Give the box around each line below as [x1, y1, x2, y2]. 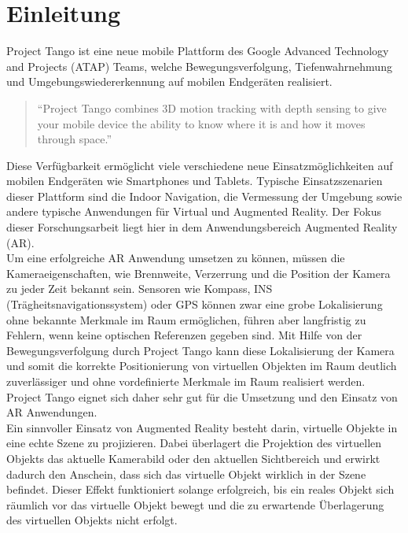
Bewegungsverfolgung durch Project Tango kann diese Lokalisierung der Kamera [6, 342, 395, 358]
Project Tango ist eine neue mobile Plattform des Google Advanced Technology [6, 43, 389, 59]
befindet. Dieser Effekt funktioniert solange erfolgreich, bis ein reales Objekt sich [6, 481, 395, 498]
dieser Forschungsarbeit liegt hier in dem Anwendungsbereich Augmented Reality [6, 219, 398, 235]
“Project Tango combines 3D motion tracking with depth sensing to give [37, 99, 387, 116]
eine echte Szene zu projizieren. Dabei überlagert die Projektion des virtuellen [6, 435, 382, 451]
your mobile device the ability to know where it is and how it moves [37, 115, 366, 131]
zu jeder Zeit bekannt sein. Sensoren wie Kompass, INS [6, 280, 273, 297]
